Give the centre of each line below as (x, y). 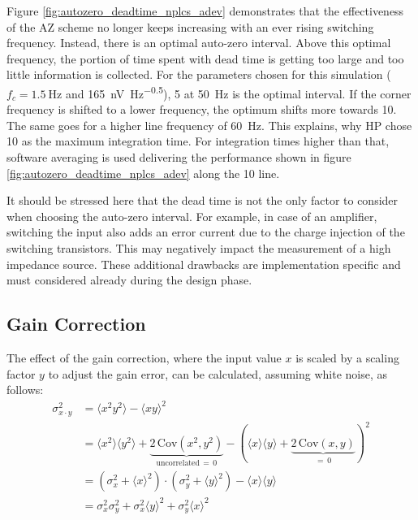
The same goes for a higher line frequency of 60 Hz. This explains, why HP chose (209, 125)
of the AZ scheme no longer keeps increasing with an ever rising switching (190, 26)
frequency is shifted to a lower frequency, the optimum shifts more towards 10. (202, 109)
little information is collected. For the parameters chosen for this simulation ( (199, 74)
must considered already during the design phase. (129, 280)
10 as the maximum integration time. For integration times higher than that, (198, 141)
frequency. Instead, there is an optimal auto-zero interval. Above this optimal (199, 43)
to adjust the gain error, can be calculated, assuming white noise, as (218, 373)
